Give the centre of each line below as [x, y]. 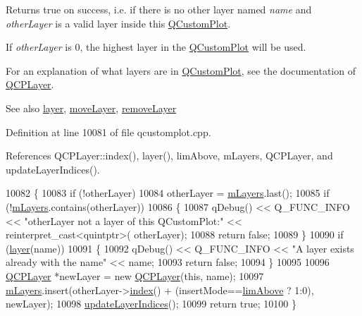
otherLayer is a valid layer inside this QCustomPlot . [118, 23]
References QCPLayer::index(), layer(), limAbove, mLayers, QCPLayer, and [169, 156]
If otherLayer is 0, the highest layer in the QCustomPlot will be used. [156, 47]
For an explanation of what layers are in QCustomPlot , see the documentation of [181, 70]
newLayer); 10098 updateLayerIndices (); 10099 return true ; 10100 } [151, 304]
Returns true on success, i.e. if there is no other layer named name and [159, 9]
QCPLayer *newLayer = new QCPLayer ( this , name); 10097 [135, 275]
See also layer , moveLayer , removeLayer [91, 108]
